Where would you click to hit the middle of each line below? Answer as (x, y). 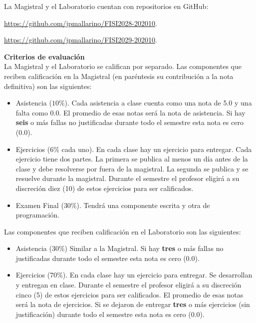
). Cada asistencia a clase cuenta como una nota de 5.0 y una (158, 103)
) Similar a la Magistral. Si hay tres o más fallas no (144, 248)
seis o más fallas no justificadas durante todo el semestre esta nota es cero (129, 122)
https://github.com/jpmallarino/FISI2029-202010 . (81, 40)
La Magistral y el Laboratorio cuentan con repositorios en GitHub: (106, 6)
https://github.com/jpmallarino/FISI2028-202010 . (81, 23)
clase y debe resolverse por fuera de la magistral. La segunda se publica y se (132, 168)
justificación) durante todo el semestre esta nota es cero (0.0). (110, 314)
